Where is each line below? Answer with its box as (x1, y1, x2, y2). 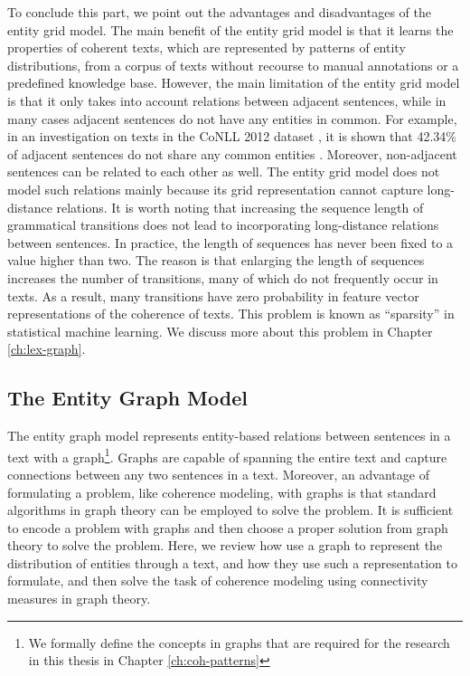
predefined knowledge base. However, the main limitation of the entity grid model (7, 73, 460, 92)
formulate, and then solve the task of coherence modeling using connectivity (7, 571, 428, 590)
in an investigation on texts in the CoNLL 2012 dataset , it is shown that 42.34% (7, 127, 456, 146)
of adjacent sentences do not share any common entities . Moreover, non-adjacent (7, 144, 457, 163)
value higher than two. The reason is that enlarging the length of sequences (7, 251, 425, 270)
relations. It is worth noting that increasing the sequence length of (56, 197, 424, 216)
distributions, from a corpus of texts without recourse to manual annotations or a (7, 55, 459, 74)
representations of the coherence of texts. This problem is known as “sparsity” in (7, 304, 455, 323)
